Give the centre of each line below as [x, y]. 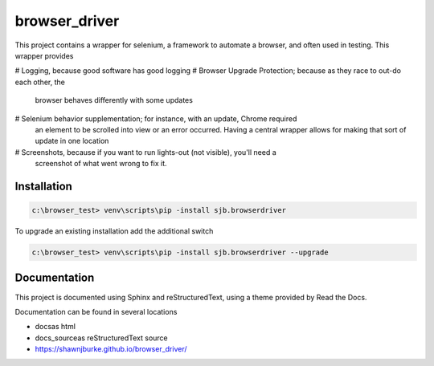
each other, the [40, 82]
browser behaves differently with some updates [114, 100]
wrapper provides [44, 55]
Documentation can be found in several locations [96, 311]
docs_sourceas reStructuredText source [101, 338]
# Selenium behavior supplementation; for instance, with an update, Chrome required [156, 118]
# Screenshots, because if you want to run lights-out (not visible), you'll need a [145, 152]
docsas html [55, 327]
